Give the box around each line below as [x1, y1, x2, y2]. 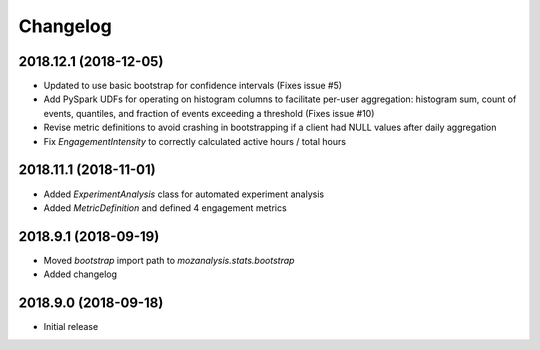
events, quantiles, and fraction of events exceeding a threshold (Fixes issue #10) [43, 107, 375, 119]
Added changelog [43, 268, 118, 280]
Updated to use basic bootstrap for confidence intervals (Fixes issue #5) [43, 80, 343, 92]
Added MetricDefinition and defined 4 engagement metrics [43, 201, 287, 214]
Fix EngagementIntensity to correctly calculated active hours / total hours [43, 135, 347, 147]
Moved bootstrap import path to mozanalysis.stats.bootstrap [43, 254, 295, 266]
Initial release [43, 321, 99, 333]
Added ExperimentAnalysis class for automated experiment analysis [43, 188, 325, 200]
